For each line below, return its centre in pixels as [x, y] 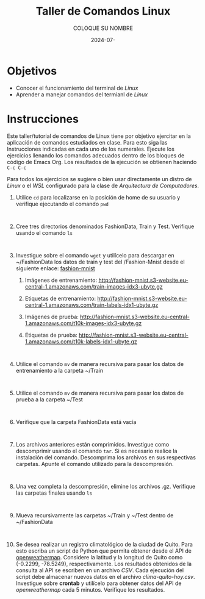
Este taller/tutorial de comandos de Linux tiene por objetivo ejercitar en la [99, 136]
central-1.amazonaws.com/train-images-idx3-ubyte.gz [94, 286]
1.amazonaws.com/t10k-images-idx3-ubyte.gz [83, 323]
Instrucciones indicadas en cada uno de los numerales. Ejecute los [91, 149]
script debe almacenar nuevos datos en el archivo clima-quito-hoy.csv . [105, 576]
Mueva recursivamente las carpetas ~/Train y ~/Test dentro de [95, 515]
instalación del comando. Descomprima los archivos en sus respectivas [106, 457]
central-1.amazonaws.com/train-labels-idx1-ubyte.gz [92, 305]
